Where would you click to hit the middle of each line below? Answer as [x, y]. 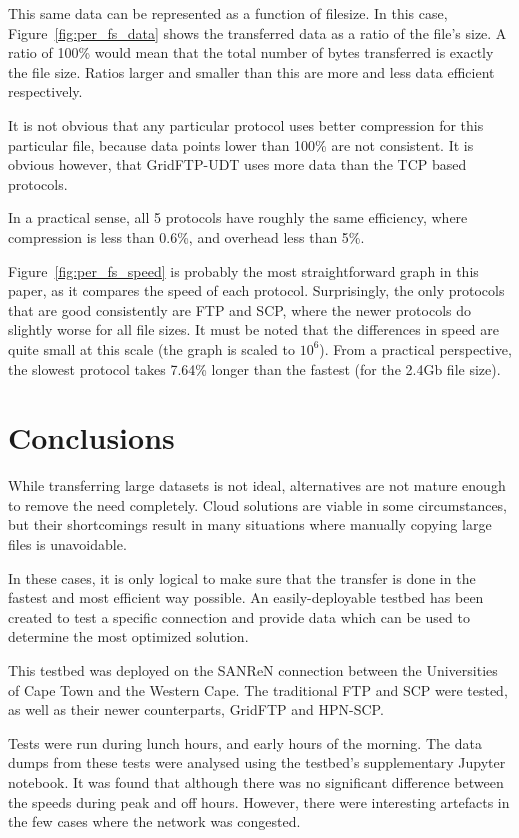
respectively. [45, 91]
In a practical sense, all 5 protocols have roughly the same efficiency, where [238, 217]
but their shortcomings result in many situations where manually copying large [250, 524]
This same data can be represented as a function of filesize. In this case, [228, 13]
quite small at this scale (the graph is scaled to [151, 348]
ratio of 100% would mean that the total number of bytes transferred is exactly [251, 52]
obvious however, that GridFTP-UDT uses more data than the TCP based [237, 164]
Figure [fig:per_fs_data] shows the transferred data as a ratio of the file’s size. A [257, 32]
